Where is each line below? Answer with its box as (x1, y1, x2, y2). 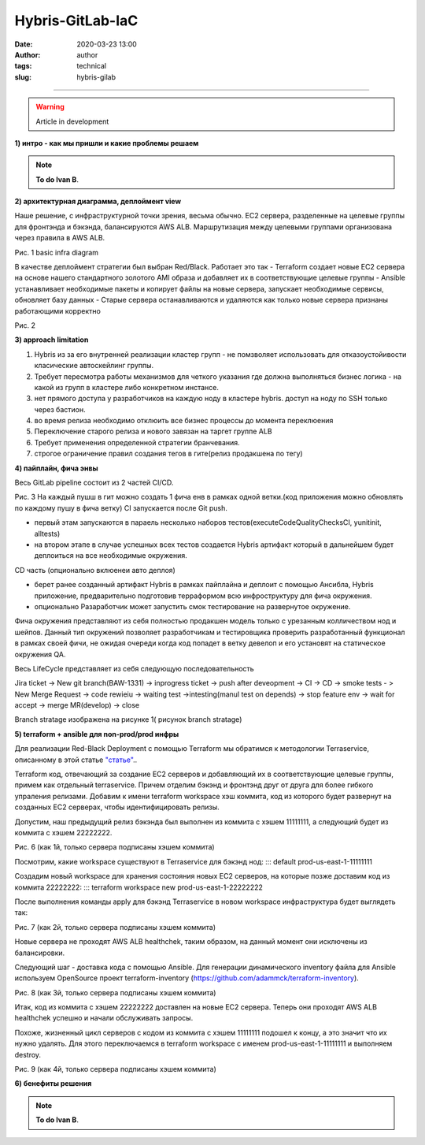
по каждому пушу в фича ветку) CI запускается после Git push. (14, 503, 228, 512)
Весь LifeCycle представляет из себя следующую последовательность (14, 664, 255, 673)
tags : (14, 61, 32, 71)
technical (76, 61, 106, 71)
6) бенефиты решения (14, 1079, 92, 1088)
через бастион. (34, 404, 86, 414)
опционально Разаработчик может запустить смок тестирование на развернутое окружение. (34, 601, 351, 611)
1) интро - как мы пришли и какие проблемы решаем (14, 138, 199, 147)
